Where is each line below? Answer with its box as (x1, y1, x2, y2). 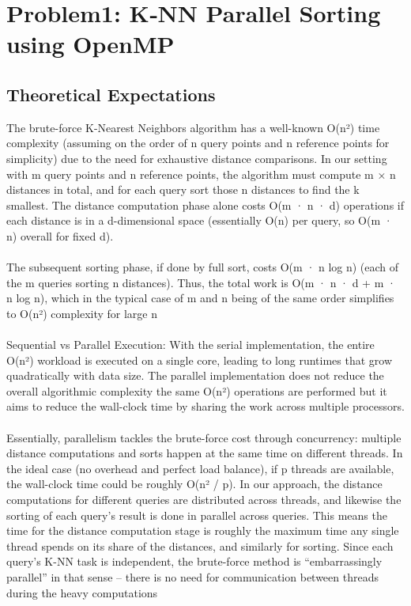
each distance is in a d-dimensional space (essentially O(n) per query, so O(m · (6, 212, 393, 229)
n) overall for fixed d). (6, 227, 114, 244)
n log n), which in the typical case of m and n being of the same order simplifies (6, 290, 394, 306)
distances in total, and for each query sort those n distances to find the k (6, 181, 360, 198)
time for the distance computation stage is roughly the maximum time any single (6, 522, 399, 539)
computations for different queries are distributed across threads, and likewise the (6, 491, 402, 508)
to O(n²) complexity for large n (6, 305, 158, 321)
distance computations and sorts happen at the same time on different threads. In (6, 445, 403, 461)
